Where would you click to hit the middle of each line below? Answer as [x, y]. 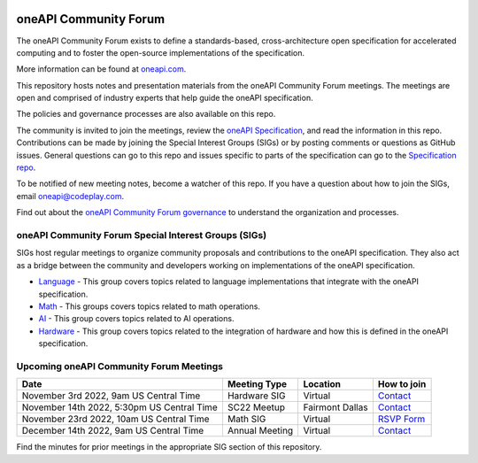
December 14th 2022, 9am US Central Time [112, 431]
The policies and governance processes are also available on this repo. [146, 114]
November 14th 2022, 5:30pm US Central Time [119, 407]
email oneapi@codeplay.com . [70, 196]
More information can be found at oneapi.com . [101, 69]
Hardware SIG [257, 396]
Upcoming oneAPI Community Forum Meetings [119, 366]
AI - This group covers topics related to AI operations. [136, 319]
